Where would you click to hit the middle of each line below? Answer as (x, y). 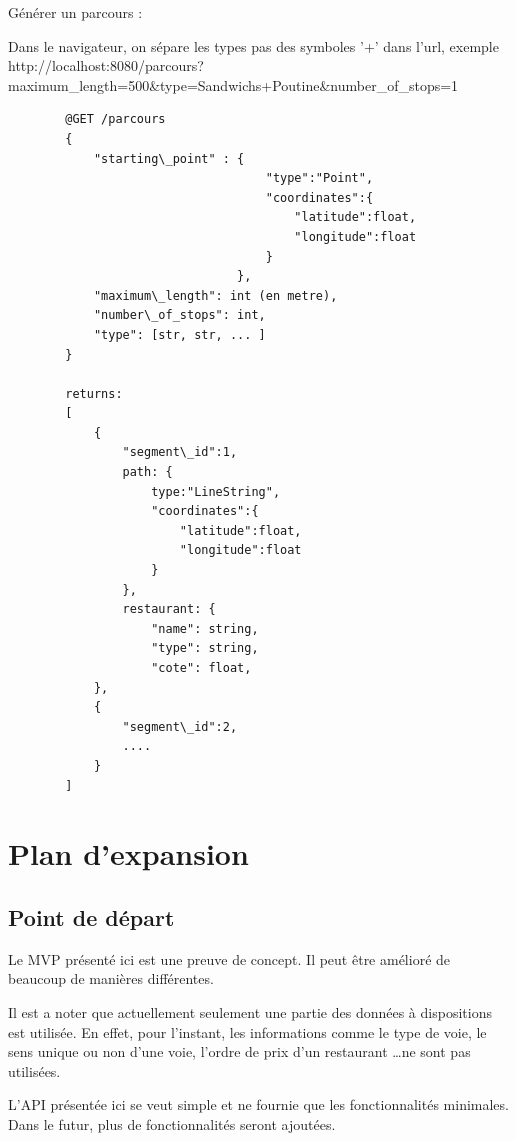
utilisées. (34, 1070)
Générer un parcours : (75, 12)
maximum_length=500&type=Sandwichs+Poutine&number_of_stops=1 (233, 84)
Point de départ (91, 916)
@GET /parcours (115, 119)
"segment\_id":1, (180, 452)
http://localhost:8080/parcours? (106, 65)
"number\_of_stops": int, (179, 315)
